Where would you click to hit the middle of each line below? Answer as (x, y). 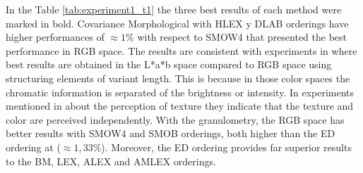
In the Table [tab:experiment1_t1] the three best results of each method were (174, 9)
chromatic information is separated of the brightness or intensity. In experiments (180, 92)
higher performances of (55, 37)
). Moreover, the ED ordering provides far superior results (226, 147)
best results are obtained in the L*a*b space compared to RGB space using (169, 64)
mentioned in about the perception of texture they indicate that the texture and (180, 106)
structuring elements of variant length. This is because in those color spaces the (178, 78)
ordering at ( (33, 147)
